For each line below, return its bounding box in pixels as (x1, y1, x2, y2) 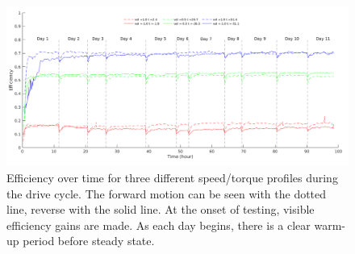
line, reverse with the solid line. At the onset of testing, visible (6, 201, 315, 218)
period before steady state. (23, 232, 155, 249)
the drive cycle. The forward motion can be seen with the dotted (6, 185, 327, 202)
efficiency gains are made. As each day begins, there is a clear (6, 216, 311, 233)
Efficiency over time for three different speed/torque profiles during (6, 169, 338, 185)
